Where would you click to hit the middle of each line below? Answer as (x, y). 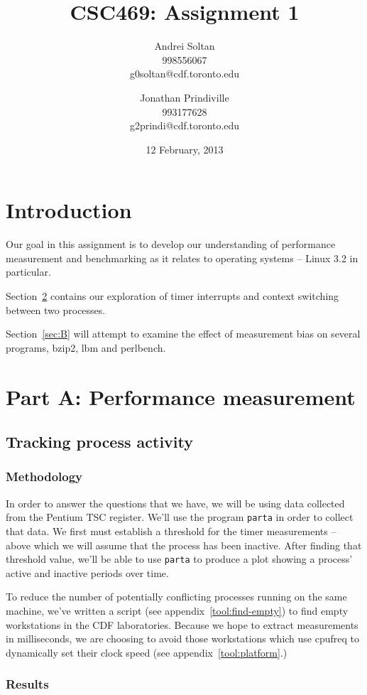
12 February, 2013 (185, 149)
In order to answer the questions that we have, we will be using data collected (175, 503)
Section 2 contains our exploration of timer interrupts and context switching (172, 296)
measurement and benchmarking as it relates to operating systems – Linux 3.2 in (182, 258)
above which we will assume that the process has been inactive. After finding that (184, 545)
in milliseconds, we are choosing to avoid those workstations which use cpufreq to (183, 639)
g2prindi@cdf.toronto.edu (185, 125)
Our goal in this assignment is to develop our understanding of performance (171, 244)
